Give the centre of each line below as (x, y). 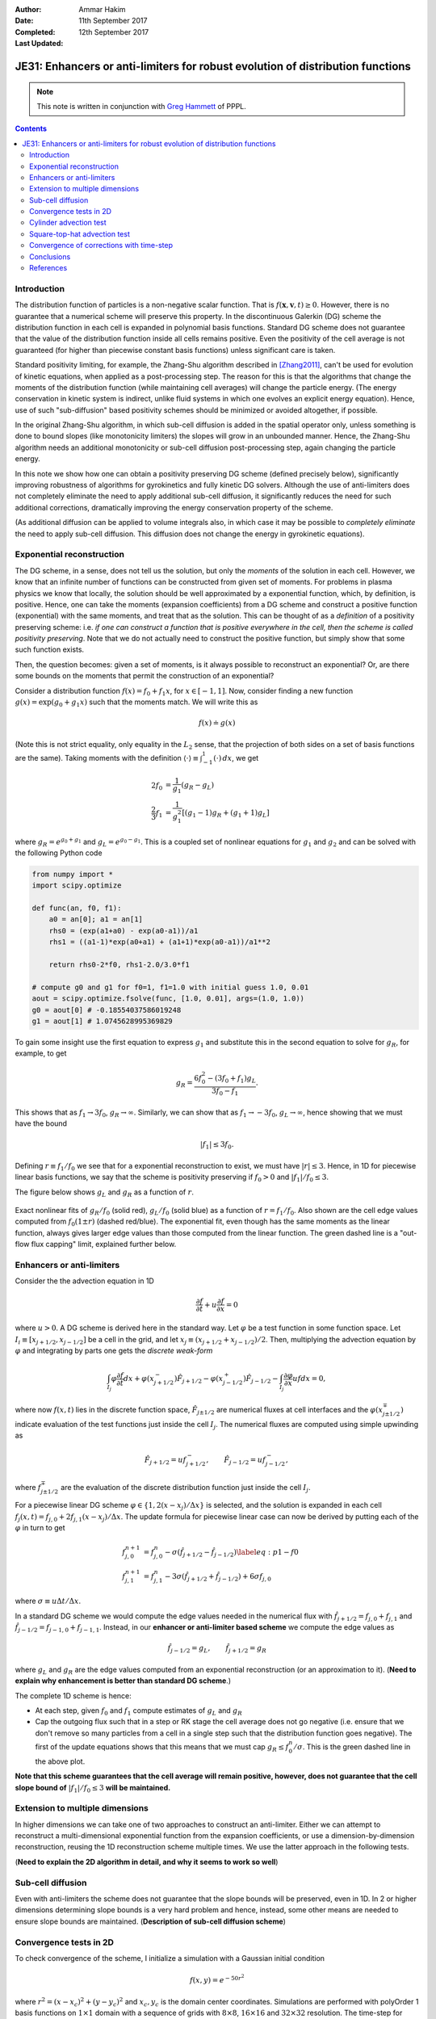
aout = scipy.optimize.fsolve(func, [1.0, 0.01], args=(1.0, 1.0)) (168, 999)
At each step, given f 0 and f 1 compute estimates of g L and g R (138, 1711)
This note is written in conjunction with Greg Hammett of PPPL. (141, 106)
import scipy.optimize (77, 886)
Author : (28, 9)
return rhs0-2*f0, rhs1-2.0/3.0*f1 (119, 965)
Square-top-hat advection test (80, 233)
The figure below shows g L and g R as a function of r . (104, 1193)
